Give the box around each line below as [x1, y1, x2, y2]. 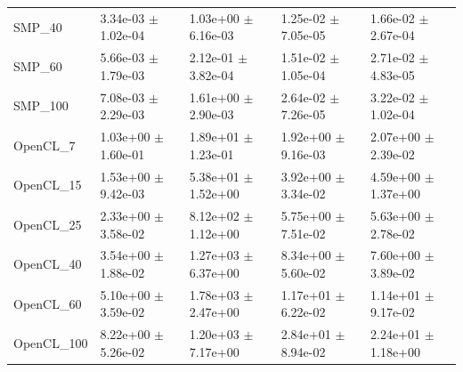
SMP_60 [13, 56, 62, 75]
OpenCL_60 [13, 294, 82, 312]
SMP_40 [13, 17, 62, 36]
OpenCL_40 [13, 255, 82, 273]
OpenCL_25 [13, 214, 82, 233]
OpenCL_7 [13, 135, 76, 154]
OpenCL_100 [13, 334, 88, 352]
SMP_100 [13, 96, 69, 115]
